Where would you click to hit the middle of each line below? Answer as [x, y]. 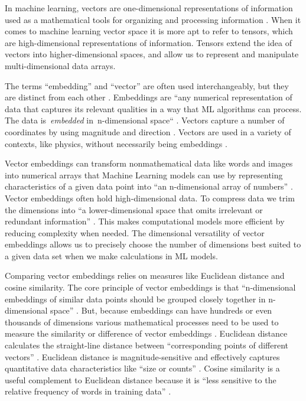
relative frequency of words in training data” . [88, 391]
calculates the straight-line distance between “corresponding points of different [147, 345]
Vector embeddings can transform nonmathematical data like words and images [149, 163]
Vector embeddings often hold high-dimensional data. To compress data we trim [150, 198]
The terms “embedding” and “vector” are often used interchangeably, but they [147, 85]
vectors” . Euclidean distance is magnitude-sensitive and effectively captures [142, 356]
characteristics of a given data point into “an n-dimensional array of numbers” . [149, 186]
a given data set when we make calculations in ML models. [111, 255]
